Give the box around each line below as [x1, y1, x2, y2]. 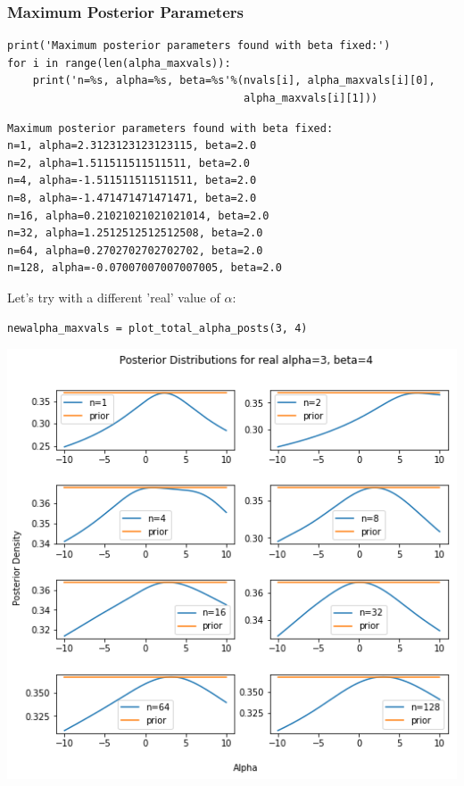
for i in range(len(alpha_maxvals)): [7, 56, 231, 70]
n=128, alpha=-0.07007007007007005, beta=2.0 [7, 261, 282, 275]
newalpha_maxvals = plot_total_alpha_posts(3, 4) [7, 321, 308, 335]
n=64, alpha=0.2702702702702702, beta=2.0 [7, 244, 263, 257]
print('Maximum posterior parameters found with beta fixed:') [7, 39, 391, 53]
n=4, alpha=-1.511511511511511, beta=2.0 [7, 174, 257, 187]
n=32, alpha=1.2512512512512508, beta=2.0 [7, 227, 263, 240]
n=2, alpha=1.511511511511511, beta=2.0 [7, 156, 251, 170]
